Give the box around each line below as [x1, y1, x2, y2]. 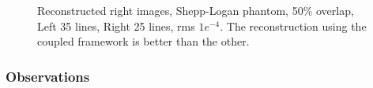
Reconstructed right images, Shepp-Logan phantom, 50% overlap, [37, 2, 354, 18]
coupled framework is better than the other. [37, 33, 250, 49]
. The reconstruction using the [220, 17, 367, 34]
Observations [6, 66, 90, 86]
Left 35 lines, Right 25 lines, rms [37, 17, 195, 34]
